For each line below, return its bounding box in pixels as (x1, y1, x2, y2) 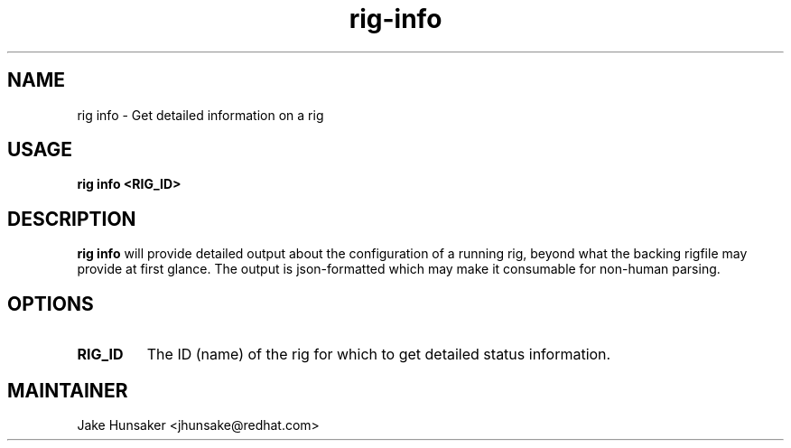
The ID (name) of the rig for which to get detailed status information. (146, 345, 611, 364)
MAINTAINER (7, 378, 128, 402)
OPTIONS (7, 292, 94, 315)
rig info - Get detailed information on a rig (77, 107, 324, 123)
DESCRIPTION (7, 207, 136, 230)
